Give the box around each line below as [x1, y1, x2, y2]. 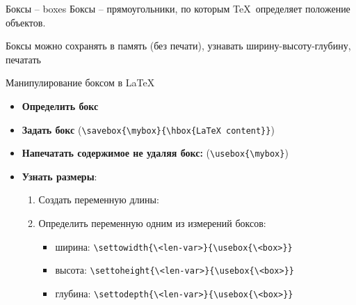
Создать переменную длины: [38, 192, 159, 207]
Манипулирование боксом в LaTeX [6, 75, 155, 90]
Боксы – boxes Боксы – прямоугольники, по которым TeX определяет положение [6, 1, 350, 15]
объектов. [6, 15, 46, 29]
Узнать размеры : [22, 169, 97, 183]
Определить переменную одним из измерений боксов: [38, 216, 266, 230]
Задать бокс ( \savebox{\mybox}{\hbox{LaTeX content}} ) [22, 122, 275, 136]
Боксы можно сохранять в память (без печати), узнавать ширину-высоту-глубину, [6, 38, 351, 53]
